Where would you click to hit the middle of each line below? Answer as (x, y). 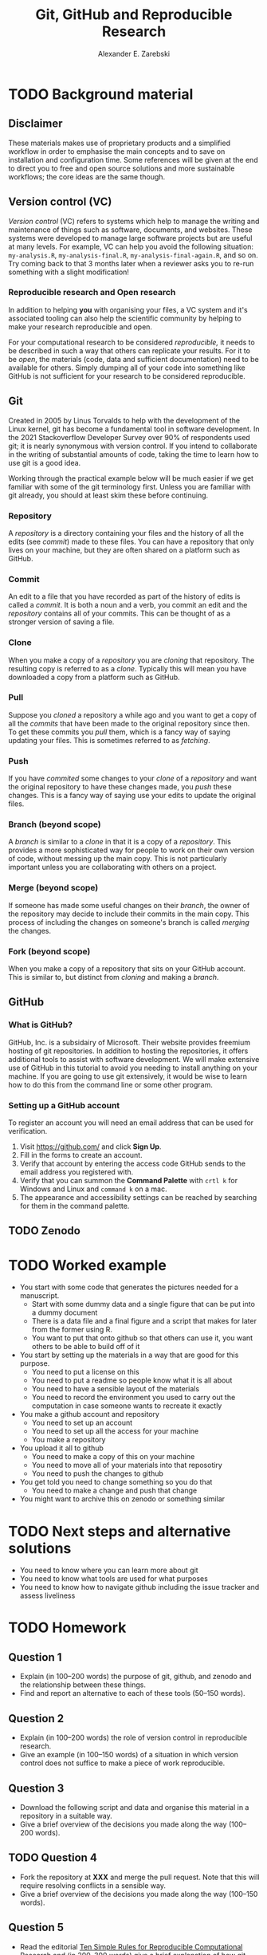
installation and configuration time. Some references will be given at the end (133, 159)
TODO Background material (101, 94)
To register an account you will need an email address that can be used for (131, 1123)
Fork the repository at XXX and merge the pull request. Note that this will (139, 1877)
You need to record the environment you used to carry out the (133, 1398)
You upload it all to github (61, 1448)
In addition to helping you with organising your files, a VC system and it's (128, 309)
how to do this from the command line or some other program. (110, 1084)
